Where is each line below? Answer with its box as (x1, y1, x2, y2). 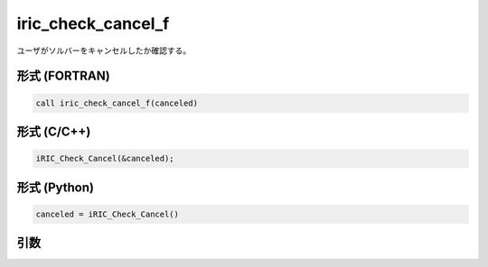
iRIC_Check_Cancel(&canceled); (35, 153, 175, 164)
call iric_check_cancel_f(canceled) (35, 97, 199, 108)
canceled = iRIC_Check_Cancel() (35, 208, 180, 219)
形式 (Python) (16, 180, 95, 195)
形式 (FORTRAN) (16, 69, 110, 84)
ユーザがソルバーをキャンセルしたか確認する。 (16, 45, 192, 56)
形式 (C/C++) (16, 124, 91, 139)
